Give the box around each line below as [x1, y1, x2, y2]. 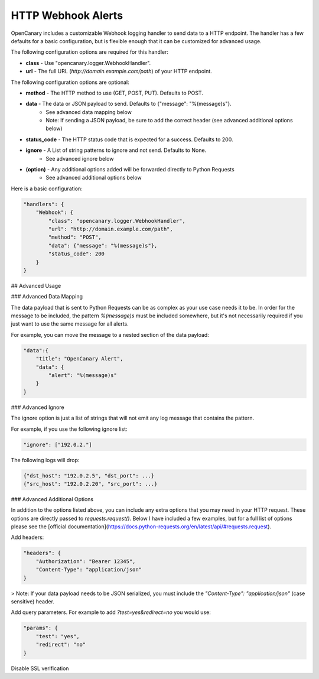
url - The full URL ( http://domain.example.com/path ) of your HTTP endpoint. [25, 68, 212, 75]
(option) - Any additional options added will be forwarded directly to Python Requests [25, 166, 235, 173]
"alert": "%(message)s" [48, 372, 118, 378]
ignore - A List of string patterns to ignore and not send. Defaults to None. [25, 147, 207, 154]
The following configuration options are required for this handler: [11, 48, 168, 56]
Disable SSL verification [11, 665, 69, 672]
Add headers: [11, 534, 44, 541]
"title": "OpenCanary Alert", [35, 355, 123, 362]
